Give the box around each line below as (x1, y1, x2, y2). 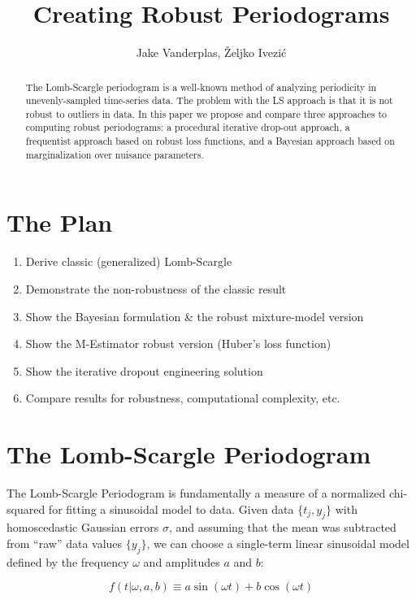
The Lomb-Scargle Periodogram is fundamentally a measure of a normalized (6, 485, 386, 502)
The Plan (6, 206, 113, 239)
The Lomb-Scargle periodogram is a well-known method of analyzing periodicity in (25, 80, 377, 93)
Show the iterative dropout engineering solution (25, 362, 263, 379)
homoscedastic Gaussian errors (6, 519, 159, 536)
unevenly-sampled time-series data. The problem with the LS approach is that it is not (25, 93, 393, 107)
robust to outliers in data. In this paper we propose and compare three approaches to (25, 107, 387, 120)
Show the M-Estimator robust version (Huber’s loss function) (25, 335, 331, 352)
